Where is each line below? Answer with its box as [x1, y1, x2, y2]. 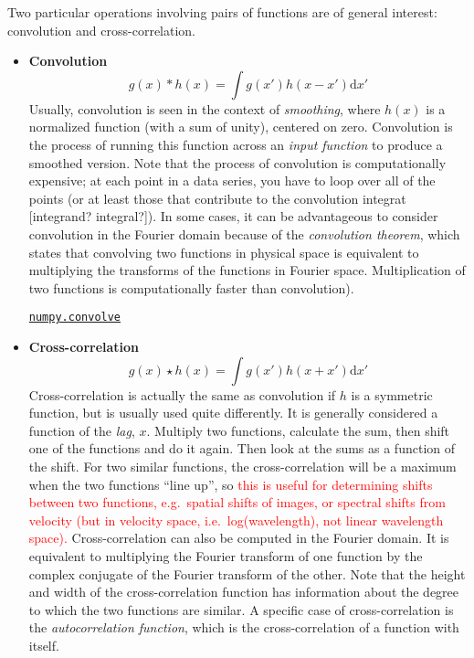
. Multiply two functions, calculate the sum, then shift [146, 420, 450, 440]
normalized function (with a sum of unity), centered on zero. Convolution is [28, 117, 453, 136]
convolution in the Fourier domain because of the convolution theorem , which [28, 224, 460, 243]
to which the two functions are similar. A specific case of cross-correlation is [28, 600, 454, 619]
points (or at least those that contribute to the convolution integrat [28, 188, 406, 207]
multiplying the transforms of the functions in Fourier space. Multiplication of [28, 260, 466, 280]
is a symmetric [351, 385, 433, 404]
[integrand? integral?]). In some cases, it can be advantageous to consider [28, 207, 438, 226]
